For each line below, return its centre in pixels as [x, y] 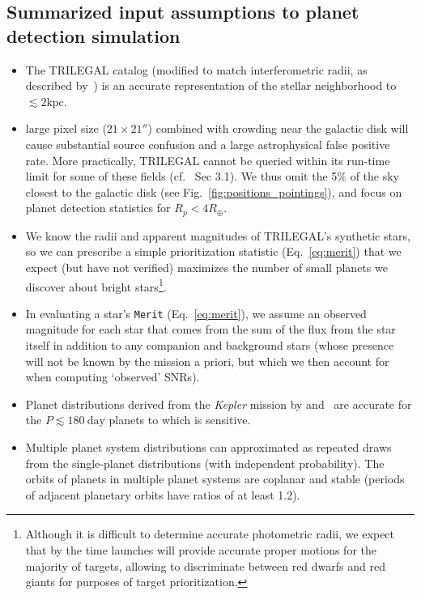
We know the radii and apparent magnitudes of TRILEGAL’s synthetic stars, [218, 235]
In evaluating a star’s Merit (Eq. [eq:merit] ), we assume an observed [196, 313]
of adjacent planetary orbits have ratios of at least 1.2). [163, 494]
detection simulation [94, 35]
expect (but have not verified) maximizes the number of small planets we [206, 267]
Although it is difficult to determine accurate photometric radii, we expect [210, 534]
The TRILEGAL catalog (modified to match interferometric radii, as [196, 69]
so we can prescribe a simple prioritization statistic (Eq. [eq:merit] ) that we [213, 251]
